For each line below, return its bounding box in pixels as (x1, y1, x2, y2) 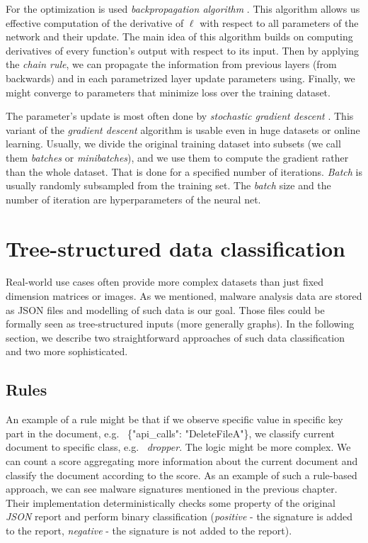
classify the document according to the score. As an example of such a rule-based (6, 467, 357, 482)
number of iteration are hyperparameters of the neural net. (6, 191, 261, 206)
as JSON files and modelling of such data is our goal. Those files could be (6, 302, 325, 317)
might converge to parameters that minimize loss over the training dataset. (6, 84, 330, 99)
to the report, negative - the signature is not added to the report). (6, 522, 292, 537)
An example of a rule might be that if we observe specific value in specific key (6, 412, 343, 427)
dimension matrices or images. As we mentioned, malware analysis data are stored (6, 289, 362, 303)
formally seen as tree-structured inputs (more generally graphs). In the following (6, 316, 355, 331)
